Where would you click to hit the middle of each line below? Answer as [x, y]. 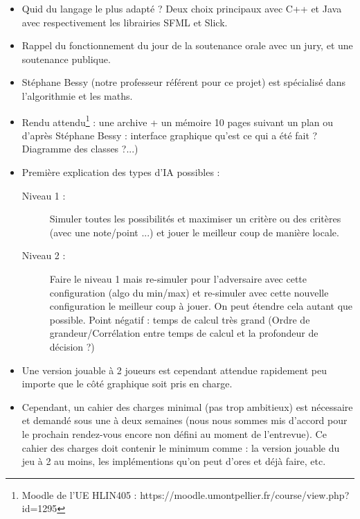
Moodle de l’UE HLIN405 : [79, 494]
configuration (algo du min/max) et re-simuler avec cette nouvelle [189, 292]
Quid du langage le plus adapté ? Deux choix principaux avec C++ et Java [182, 8]
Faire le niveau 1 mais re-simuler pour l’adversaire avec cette [178, 278]
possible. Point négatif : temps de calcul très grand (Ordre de [180, 319]
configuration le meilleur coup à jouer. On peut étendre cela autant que [201, 306]
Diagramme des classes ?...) [80, 149]
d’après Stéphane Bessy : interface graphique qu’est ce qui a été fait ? [170, 135]
